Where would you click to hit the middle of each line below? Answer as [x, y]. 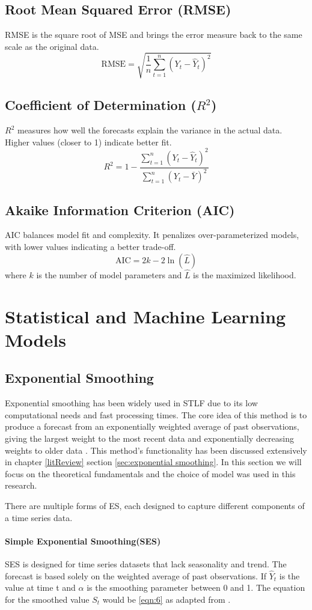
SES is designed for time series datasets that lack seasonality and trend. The [146, 563]
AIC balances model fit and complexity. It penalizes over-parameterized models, [152, 235]
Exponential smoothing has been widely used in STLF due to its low [131, 403]
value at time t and [40, 587]
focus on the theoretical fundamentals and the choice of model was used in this [150, 473]
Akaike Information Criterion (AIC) [120, 209]
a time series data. [39, 517]
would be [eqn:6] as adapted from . [167, 599]
